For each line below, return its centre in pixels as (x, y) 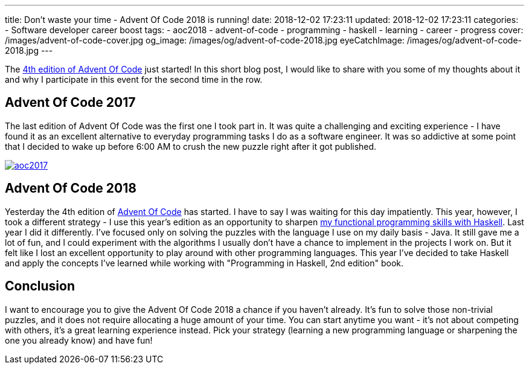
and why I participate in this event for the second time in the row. (134, 79)
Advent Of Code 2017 (70, 103)
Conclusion (40, 286)
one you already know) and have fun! (79, 340)
